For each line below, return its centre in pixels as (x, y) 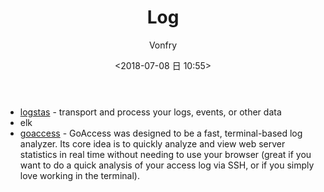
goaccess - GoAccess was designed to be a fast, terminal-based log (161, 133)
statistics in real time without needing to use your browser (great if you (165, 154)
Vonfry (163, 45)
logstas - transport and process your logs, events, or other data (150, 112)
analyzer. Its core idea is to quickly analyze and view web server (152, 143)
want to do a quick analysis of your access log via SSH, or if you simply (167, 165)
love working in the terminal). (79, 175)
